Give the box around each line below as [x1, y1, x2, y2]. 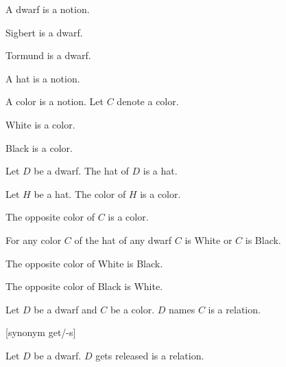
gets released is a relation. [95, 348, 204, 362]
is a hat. [143, 164, 178, 178]
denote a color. [117, 94, 179, 109]
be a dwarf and [34, 302, 97, 316]
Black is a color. [5, 140, 73, 155]
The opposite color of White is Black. [5, 256, 163, 270]
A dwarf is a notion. [5, 2, 90, 16]
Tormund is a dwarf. [5, 48, 91, 63]
